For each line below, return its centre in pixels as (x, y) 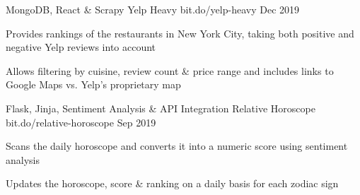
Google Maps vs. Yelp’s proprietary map (93, 84)
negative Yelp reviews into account (81, 47)
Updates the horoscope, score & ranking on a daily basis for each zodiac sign (172, 183)
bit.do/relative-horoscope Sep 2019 (81, 122)
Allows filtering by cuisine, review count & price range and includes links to (170, 70)
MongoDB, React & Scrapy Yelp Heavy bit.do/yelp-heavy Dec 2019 (153, 9)
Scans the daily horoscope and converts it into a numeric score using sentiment (177, 146)
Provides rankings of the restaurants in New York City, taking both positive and (180, 33)
